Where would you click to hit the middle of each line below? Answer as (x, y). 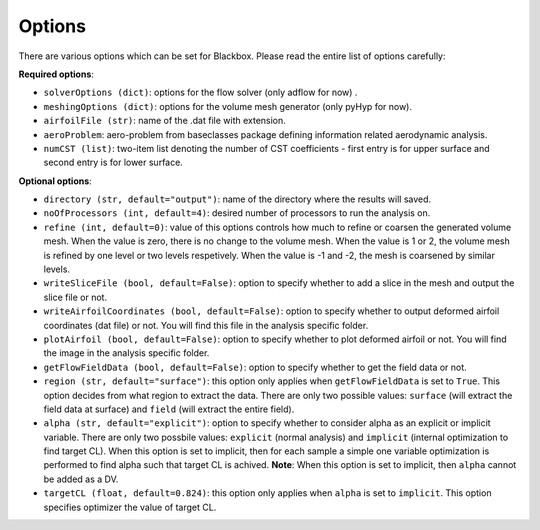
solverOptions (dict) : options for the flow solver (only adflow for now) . (200, 92)
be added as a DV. (81, 479)
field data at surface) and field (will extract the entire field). (169, 409)
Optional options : (55, 181)
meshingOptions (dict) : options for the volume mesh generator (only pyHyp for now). (228, 106)
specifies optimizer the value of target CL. (130, 507)
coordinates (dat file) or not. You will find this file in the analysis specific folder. (206, 325)
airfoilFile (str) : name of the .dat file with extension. (165, 121)
